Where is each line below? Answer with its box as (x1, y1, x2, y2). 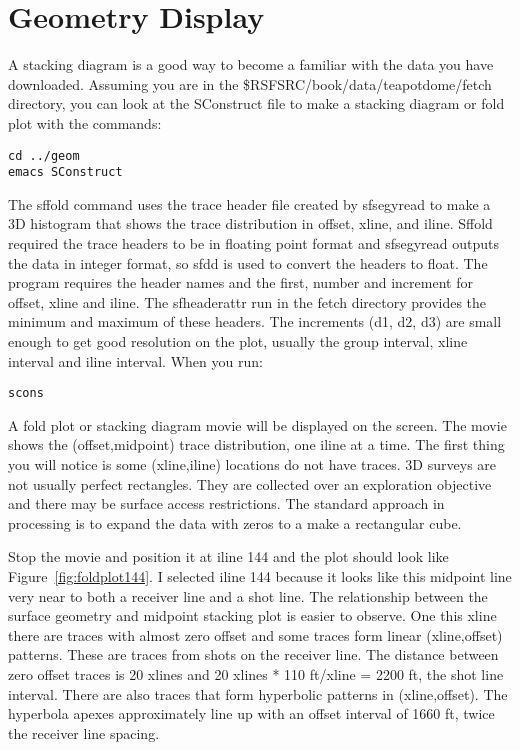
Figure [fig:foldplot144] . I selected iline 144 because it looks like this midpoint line (8, 565, 512, 586)
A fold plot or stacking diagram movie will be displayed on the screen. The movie (8, 414, 507, 435)
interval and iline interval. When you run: (8, 350, 263, 371)
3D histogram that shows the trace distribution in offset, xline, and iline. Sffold (8, 213, 493, 234)
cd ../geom (8, 148, 80, 163)
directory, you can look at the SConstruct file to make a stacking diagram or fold (8, 93, 505, 114)
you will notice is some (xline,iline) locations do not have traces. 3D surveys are (8, 454, 497, 474)
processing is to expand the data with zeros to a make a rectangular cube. (8, 512, 462, 533)
